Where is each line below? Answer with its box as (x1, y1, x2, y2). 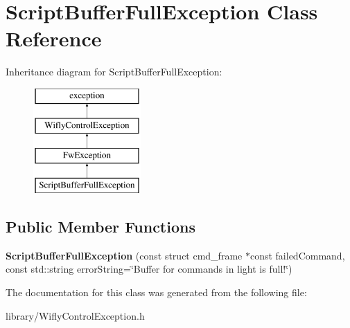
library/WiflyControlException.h (6, 308, 145, 322)
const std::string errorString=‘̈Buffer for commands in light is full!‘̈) (6, 262, 292, 276)
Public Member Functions (6, 216, 195, 237)
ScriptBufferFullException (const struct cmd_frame (6, 248, 243, 262)
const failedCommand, (250, 248, 345, 262)
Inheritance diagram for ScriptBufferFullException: (6, 64, 222, 79)
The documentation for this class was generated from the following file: (6, 285, 307, 300)
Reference (6, 24, 102, 53)
